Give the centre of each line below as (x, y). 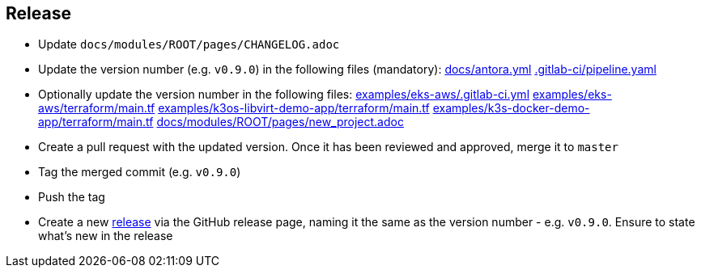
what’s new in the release (106, 236)
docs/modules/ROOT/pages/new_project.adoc (280, 122)
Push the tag (72, 197)
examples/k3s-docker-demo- (511, 108)
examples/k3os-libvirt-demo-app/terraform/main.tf (294, 108)
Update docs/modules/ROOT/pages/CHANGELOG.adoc (189, 44)
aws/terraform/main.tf (97, 108)
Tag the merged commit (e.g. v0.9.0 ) (140, 172)
